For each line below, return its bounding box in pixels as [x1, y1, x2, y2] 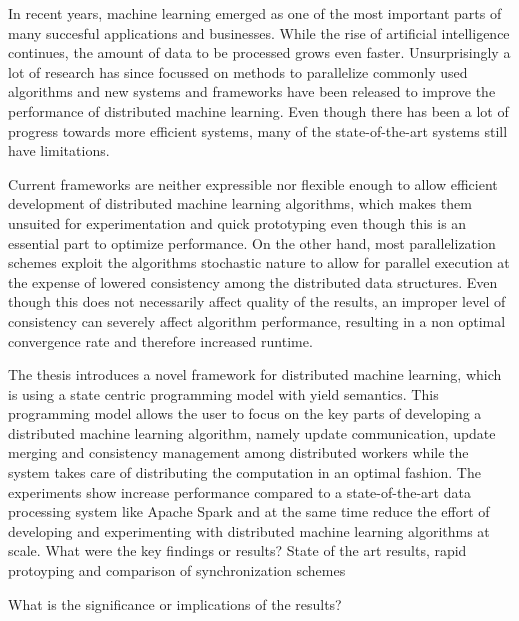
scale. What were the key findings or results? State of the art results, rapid [8, 540, 467, 561]
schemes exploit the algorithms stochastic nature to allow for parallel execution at [8, 252, 510, 273]
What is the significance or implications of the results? [8, 593, 342, 614]
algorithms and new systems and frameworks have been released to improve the [8, 81, 496, 102]
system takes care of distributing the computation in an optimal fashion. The [8, 462, 481, 483]
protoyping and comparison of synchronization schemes [8, 560, 346, 581]
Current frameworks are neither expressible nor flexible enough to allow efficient [8, 173, 498, 194]
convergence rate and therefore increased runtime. [8, 330, 313, 351]
